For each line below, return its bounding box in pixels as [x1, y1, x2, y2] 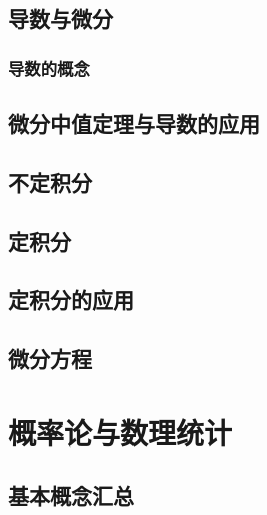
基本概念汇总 [8, 480, 134, 511]
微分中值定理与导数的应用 [8, 108, 260, 139]
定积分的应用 [8, 284, 134, 315]
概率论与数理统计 [8, 411, 233, 452]
